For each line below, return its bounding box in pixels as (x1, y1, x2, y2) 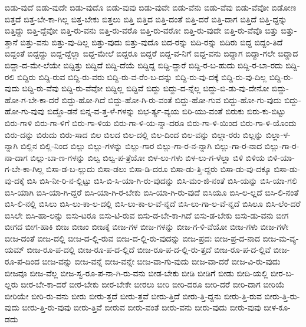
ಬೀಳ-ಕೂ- (264, 301, 291, 313)
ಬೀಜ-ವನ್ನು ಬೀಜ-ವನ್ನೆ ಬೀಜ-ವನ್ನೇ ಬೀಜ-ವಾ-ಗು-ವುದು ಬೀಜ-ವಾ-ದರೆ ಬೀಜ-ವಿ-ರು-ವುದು (42, 255, 281, 267)
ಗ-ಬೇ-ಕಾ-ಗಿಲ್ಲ (5, 163, 44, 175)
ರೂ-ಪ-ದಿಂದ (5, 255, 40, 267)
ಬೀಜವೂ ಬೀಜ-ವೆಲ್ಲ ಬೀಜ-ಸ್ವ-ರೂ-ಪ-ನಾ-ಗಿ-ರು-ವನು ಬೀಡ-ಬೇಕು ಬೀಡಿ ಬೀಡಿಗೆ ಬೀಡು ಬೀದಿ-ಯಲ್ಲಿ (5, 266, 268, 279)
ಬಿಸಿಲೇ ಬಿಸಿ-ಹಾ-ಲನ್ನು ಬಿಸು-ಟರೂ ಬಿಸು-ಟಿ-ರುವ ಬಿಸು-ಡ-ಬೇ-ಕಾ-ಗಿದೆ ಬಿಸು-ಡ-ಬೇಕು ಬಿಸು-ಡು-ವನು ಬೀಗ (5, 209, 289, 221)
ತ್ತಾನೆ (5, 35, 18, 48)
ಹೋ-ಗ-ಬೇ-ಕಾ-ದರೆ (5, 93, 59, 105)
